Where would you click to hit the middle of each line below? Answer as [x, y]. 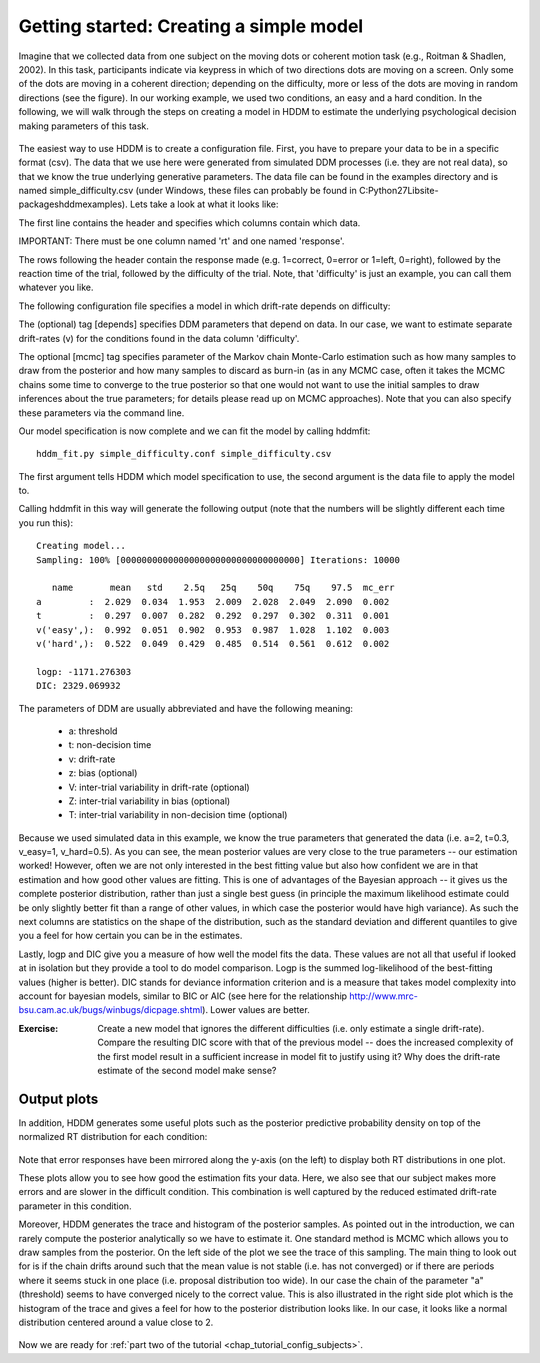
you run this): [46, 522]
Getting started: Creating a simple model [191, 26]
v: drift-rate [92, 759]
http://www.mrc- [384, 996]
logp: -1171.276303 [84, 671]
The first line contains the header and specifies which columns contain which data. [189, 222]
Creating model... [81, 546]
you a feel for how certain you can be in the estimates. [130, 936]
